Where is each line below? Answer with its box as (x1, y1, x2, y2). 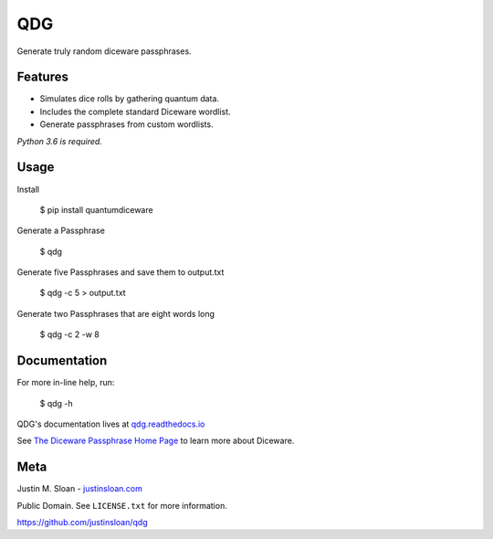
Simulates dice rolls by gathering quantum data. (39, 93, 219, 104)
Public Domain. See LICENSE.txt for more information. (16, 500, 227, 511)
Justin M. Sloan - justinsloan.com (16, 483, 143, 494)
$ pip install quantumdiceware (39, 204, 154, 215)
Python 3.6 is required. (16, 135, 102, 146)
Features (16, 69, 68, 85)
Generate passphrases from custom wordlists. (39, 119, 214, 130)
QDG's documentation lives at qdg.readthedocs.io (16, 418, 205, 429)
